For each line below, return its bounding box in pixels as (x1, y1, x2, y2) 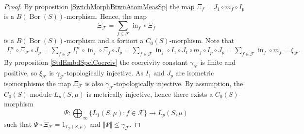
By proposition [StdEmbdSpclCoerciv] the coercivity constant (4, 57, 188, 67)
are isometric (175, 68, 214, 78)
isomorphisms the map (4, 78, 71, 88)
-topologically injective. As (64, 68, 143, 78)
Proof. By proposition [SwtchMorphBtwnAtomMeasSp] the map (4, 1, 195, 11)
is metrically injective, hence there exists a (86, 89, 213, 99)
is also (85, 78, 103, 88)
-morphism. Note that (169, 35, 235, 45)
